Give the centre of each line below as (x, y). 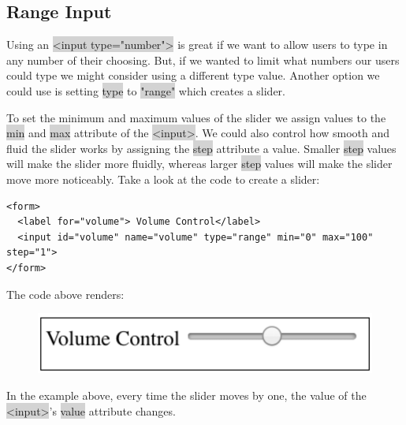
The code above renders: (65, 294)
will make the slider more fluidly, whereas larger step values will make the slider (199, 164)
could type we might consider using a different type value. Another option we (193, 75)
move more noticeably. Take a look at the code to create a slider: (163, 179)
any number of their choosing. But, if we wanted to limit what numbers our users (203, 60)
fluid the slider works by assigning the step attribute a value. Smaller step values (201, 148)
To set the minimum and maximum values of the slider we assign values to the (196, 117)
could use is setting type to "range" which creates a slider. (146, 90)
